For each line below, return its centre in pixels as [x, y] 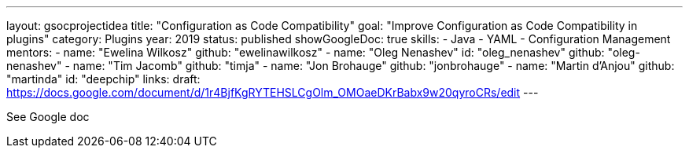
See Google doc [48, 117]
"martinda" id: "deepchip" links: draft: [103, 79]
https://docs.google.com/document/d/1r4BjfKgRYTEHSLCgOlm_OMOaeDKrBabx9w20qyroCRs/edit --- [273, 92]
